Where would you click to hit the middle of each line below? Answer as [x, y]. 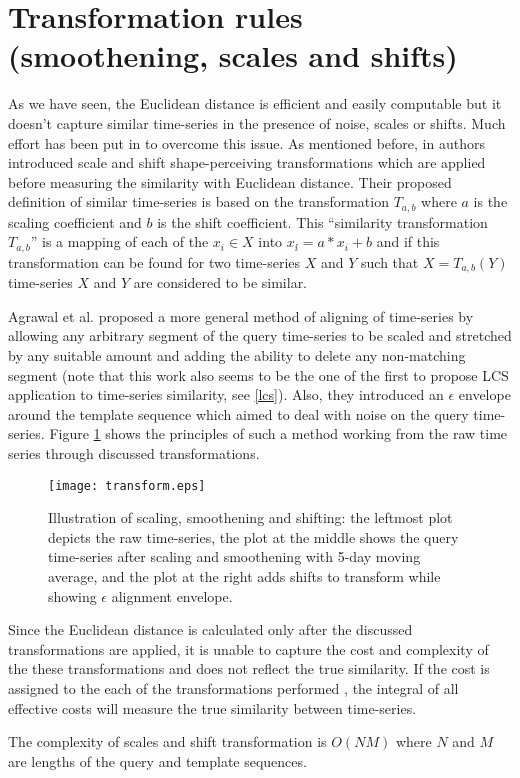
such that [390, 261]
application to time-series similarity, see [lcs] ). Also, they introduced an [226, 394]
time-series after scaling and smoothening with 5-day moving [234, 556]
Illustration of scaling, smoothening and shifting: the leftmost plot [250, 517]
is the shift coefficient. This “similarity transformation [322, 221]
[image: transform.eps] [127, 485]
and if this [408, 241]
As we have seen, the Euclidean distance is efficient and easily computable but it [255, 103]
